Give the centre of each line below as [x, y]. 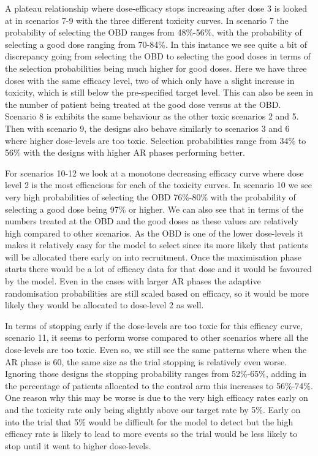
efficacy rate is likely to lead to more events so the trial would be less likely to [151, 434]
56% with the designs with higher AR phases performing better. [125, 152]
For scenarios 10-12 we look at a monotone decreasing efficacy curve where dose [154, 173]
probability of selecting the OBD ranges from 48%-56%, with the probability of [153, 32]
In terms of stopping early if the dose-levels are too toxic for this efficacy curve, [154, 325]
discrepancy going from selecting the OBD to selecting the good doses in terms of [158, 56]
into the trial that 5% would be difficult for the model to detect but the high [149, 421]
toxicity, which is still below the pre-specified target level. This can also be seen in [159, 92]
